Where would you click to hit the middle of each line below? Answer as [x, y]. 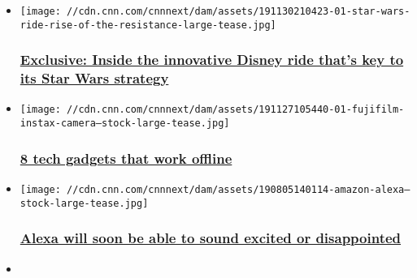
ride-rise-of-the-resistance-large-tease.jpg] [148, 25]
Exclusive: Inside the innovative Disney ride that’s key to [212, 60]
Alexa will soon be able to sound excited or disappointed [211, 238]
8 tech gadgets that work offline [126, 158]
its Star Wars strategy [94, 78]
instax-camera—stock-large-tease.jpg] [125, 124]
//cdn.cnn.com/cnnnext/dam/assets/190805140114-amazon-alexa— [239, 189]
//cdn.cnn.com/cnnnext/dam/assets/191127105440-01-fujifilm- [236, 110]
